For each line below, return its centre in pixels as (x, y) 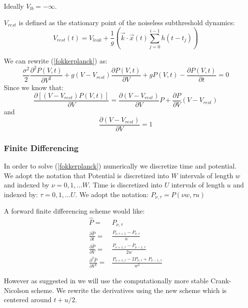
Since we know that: (34, 87)
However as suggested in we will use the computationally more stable (106, 281)
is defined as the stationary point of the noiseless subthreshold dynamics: (127, 22)
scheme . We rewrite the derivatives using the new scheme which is (129, 290)
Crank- (221, 281)
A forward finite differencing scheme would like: (74, 211)
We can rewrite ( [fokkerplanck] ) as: (56, 60)
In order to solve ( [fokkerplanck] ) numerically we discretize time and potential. (120, 165)
